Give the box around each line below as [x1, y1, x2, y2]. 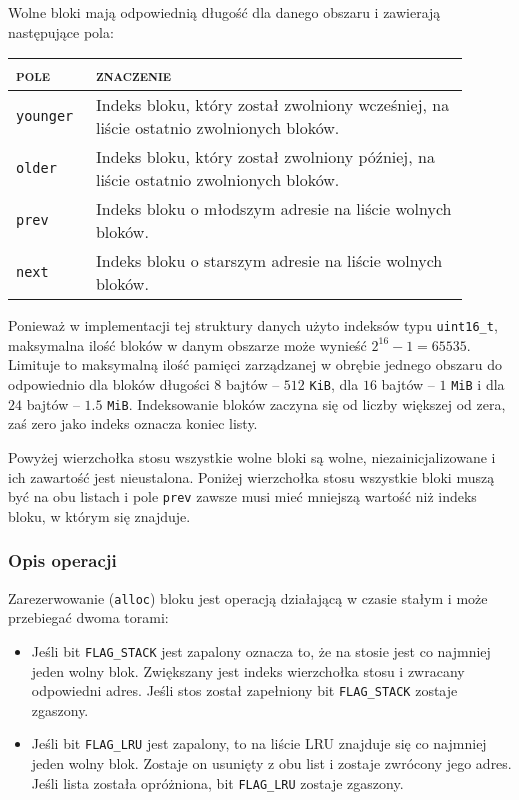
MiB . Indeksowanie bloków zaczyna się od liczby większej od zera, [107, 393, 506, 414]
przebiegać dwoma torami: [8, 607, 169, 628]
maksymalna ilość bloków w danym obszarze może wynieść [8, 334, 367, 355]
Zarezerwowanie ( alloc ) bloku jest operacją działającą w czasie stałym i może [8, 587, 488, 608]
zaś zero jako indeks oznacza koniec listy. [8, 413, 258, 434]
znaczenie [95, 63, 172, 87]
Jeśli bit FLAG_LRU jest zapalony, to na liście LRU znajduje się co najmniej [31, 733, 487, 754]
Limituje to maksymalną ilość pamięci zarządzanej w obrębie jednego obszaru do [8, 354, 503, 375]
